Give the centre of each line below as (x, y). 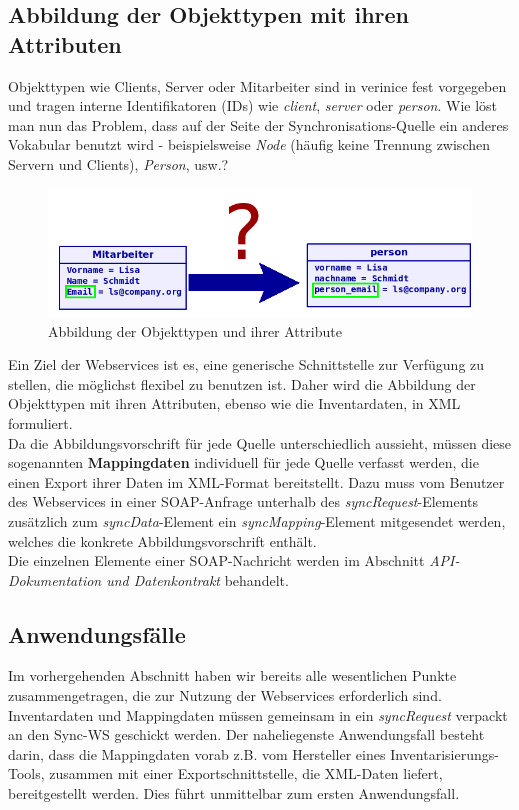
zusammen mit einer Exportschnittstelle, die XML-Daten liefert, (246, 773)
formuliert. (40, 422)
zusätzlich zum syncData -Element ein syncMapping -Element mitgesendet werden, (257, 520)
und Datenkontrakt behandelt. (197, 579)
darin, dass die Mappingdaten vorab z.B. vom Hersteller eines (197, 753)
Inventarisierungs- (444, 753)
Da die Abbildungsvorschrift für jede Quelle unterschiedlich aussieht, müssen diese (260, 442)
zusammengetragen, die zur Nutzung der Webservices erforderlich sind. (225, 695)
